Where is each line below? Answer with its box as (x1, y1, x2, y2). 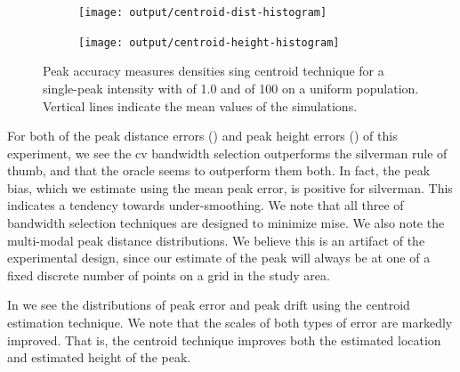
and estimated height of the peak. (7, 348, 191, 367)
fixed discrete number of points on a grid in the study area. (7, 265, 330, 284)
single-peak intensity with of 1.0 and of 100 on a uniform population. (43, 78, 419, 97)
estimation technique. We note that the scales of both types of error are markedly (7, 313, 453, 332)
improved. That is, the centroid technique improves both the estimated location (7, 330, 441, 349)
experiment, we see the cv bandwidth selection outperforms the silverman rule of (7, 143, 448, 162)
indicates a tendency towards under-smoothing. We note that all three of (7, 196, 404, 214)
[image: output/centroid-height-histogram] (78, 36, 340, 49)
